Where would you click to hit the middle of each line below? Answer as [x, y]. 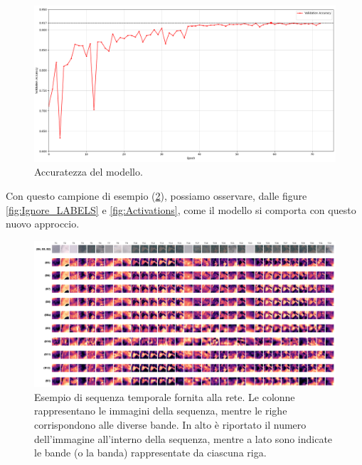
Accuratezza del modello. [89, 172]
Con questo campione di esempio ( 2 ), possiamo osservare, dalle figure [156, 196]
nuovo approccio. [43, 224]
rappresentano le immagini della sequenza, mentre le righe [161, 411]
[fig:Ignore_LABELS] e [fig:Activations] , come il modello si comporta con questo [181, 209]
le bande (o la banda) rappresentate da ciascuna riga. [150, 453]
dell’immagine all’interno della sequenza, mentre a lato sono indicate [183, 438]
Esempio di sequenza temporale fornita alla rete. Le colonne [165, 396]
